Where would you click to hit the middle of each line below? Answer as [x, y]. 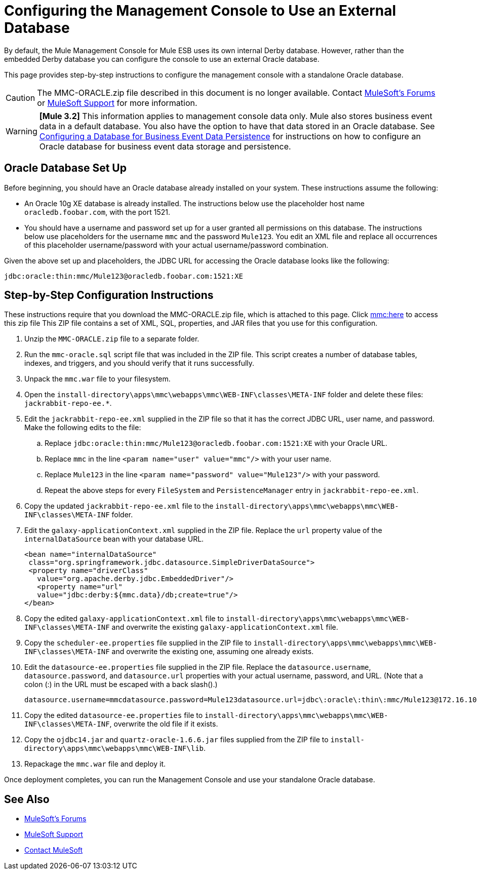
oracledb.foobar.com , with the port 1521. [97, 212]
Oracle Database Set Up [65, 168]
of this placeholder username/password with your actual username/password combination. [176, 245]
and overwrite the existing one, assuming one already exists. [213, 652]
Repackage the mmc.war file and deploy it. [95, 764]
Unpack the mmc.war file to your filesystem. [97, 379]
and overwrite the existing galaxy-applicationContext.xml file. [225, 627]
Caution [21, 98]
